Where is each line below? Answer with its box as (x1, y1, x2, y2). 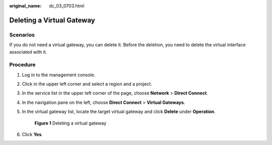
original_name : (9, 3, 42, 9)
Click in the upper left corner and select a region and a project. (22, 81, 152, 87)
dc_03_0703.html (49, 3, 85, 9)
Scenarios (9, 31, 35, 38)
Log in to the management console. (22, 72, 96, 78)
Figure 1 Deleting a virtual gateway (34, 120, 107, 126)
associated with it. (9, 49, 47, 55)
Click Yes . (22, 131, 43, 137)
